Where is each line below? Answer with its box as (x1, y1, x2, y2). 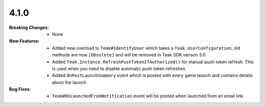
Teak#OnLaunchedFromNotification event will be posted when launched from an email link (52, 93, 243, 99)
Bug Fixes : (9, 86, 31, 92)
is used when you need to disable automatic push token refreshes (52, 65, 185, 71)
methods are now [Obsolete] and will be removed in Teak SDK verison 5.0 (52, 52, 206, 58)
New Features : (9, 38, 40, 44)
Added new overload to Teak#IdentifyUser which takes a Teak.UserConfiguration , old (52, 45, 240, 51)
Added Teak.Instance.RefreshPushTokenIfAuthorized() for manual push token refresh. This (52, 59, 254, 65)
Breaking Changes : (9, 25, 49, 30)
